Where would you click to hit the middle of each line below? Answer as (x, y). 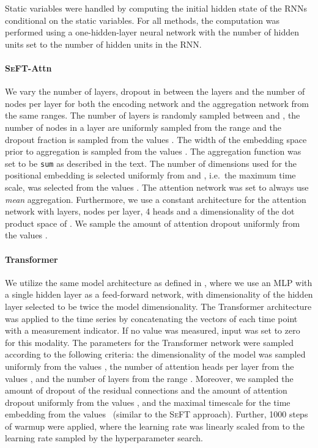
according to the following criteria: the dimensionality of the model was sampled (155, 354)
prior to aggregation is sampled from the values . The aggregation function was (153, 151)
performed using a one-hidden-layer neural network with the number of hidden (152, 32)
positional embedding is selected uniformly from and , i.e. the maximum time (150, 175)
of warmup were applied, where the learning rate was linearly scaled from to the (155, 426)
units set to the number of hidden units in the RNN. (103, 44)
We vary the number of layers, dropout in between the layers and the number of (155, 91)
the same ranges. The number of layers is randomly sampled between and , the (153, 115)
